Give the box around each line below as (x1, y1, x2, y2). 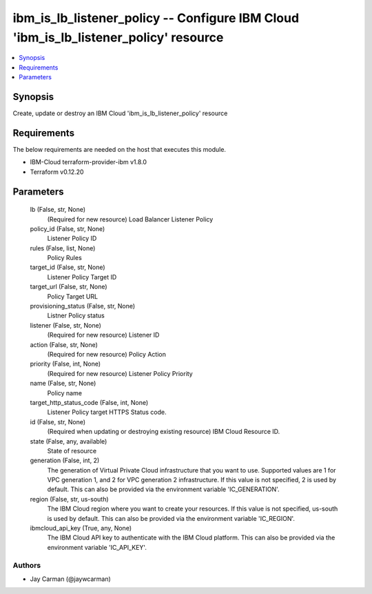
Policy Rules (47, 254, 82, 262)
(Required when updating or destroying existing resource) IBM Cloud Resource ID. (47, 428, 280, 436)
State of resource (47, 446, 97, 455)
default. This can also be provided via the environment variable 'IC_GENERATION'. (47, 485, 280, 493)
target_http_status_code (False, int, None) (30, 398, 149, 406)
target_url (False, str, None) (30, 283, 107, 291)
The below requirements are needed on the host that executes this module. (12, 145, 227, 153)
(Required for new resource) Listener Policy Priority (47, 369, 193, 377)
